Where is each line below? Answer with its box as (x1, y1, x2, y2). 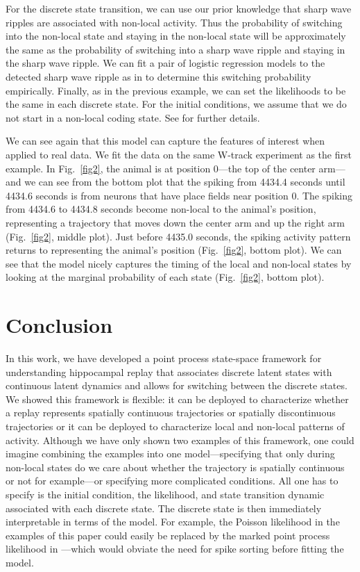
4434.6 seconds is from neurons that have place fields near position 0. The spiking (6, 188, 352, 202)
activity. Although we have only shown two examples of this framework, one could (6, 432, 354, 447)
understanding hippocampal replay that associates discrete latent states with (6, 364, 332, 379)
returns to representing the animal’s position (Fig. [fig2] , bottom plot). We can (6, 243, 342, 257)
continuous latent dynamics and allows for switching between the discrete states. (6, 378, 348, 393)
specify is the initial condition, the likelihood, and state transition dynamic (6, 487, 325, 501)
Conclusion (6, 311, 113, 339)
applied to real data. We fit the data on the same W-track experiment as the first (6, 147, 352, 161)
